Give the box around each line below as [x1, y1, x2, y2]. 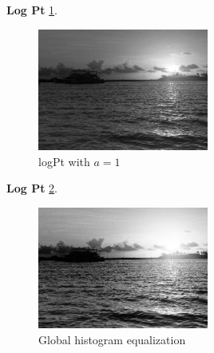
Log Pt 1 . [6, 2, 57, 18]
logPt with [38, 153, 90, 169]
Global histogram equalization [38, 331, 186, 347]
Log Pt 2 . [6, 180, 57, 196]
